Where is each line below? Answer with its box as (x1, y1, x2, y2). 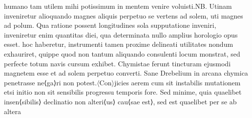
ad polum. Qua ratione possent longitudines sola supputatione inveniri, (4, 20, 216, 30)
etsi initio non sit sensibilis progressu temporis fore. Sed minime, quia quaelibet (4, 87, 242, 97)
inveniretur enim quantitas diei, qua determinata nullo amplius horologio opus (4, 29, 238, 39)
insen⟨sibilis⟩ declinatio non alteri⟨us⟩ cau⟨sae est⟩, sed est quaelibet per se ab (4, 96, 237, 106)
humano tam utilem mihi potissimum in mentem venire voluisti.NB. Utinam (4, 1, 232, 11)
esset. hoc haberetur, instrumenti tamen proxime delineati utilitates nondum (4, 39, 233, 49)
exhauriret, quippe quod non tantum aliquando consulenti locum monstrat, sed (4, 48, 240, 59)
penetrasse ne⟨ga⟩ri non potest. (4, 77, 97, 87)
